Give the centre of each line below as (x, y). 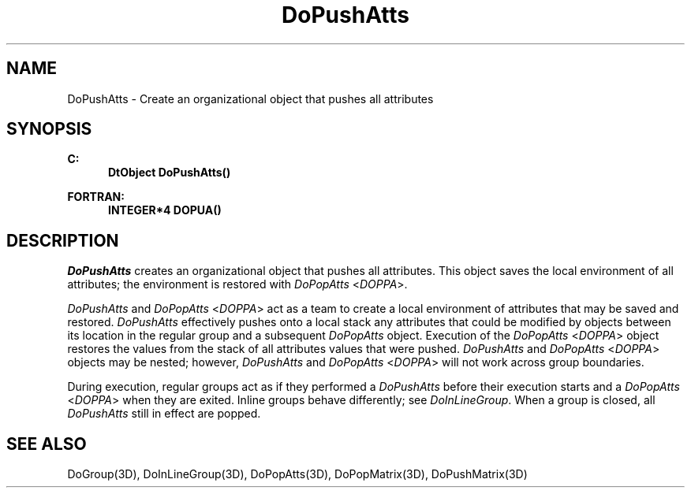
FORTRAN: (96, 197)
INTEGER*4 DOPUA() (165, 210)
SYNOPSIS (49, 129)
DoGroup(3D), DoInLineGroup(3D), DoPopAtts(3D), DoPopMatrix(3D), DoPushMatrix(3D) (297, 474)
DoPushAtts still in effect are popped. (164, 414)
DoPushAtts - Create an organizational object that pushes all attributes (250, 98)
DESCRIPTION (63, 240)
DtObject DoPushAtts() (170, 173)
